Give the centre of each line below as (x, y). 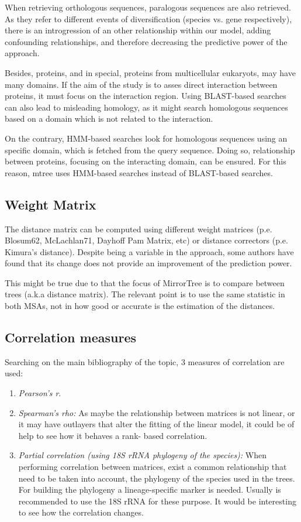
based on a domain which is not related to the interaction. (109, 119)
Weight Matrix (51, 204)
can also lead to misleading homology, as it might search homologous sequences (146, 107)
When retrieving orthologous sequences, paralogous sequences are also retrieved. (148, 7)
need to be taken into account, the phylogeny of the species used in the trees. (157, 478)
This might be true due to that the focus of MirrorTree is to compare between (145, 282)
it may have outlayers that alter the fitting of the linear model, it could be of (156, 424)
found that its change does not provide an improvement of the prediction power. (148, 263)
